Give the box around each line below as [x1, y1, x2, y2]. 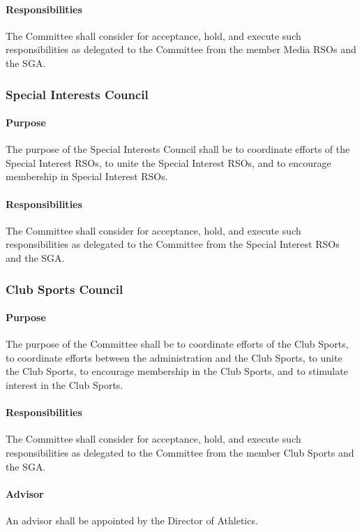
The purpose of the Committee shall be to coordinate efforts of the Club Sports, [6, 337, 349, 351]
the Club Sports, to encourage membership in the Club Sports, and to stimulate [6, 364, 348, 378]
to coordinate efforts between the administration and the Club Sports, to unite [6, 350, 342, 364]
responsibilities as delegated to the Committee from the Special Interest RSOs [6, 237, 340, 251]
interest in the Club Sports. [6, 378, 123, 392]
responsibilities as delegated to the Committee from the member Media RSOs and [6, 42, 356, 57]
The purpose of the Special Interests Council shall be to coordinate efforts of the [6, 142, 350, 156]
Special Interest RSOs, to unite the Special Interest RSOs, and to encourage [6, 155, 331, 170]
